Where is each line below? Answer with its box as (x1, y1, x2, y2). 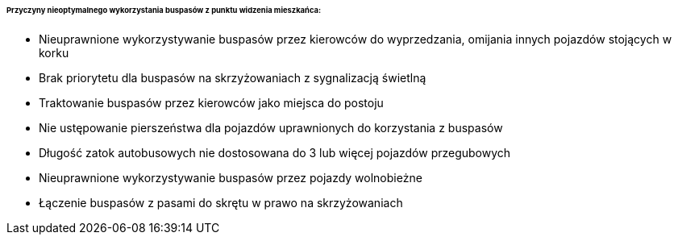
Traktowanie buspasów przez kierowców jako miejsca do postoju (39, 95, 384, 110)
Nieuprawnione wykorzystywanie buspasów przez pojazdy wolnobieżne (39, 170, 422, 185)
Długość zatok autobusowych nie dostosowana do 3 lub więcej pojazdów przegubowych (39, 145, 511, 160)
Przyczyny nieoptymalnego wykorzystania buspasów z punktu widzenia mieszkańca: (6, 6, 322, 15)
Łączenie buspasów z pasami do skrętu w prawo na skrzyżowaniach (39, 195, 403, 210)
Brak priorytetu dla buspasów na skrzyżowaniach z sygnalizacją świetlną (39, 70, 426, 85)
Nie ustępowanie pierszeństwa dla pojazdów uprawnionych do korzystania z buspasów (39, 120, 503, 135)
